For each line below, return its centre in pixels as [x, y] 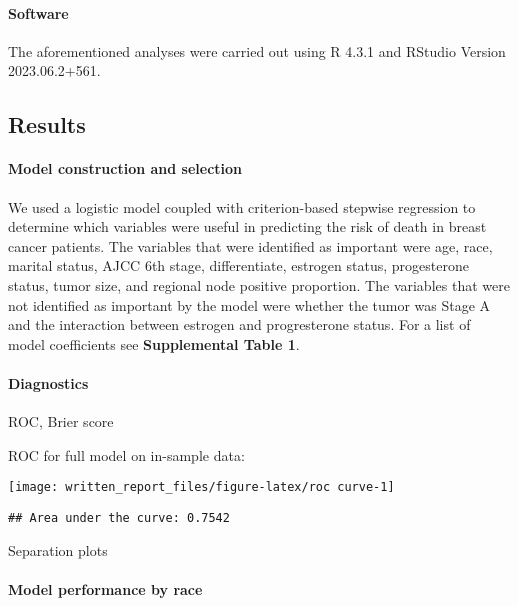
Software [38, 12]
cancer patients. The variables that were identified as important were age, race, [250, 245]
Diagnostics [48, 382]
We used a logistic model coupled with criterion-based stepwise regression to [242, 206]
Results [47, 124]
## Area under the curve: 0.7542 [119, 517]
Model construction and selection [125, 168]
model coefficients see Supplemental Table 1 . [154, 343]
